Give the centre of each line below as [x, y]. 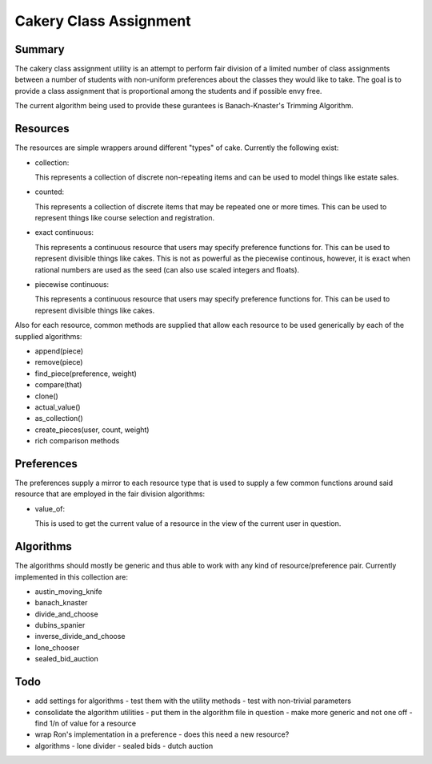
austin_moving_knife [69, 591]
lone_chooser [57, 647]
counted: [50, 192]
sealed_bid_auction [67, 659]
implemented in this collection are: [71, 576]
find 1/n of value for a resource [85, 723]
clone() [47, 396]
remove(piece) [59, 362]
